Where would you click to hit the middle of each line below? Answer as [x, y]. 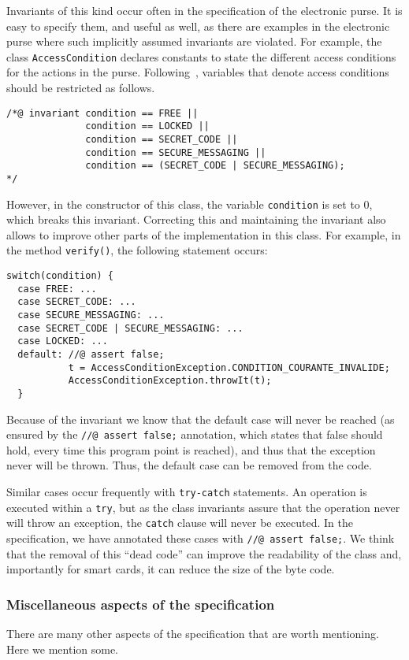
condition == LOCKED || [147, 126]
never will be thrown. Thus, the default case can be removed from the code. [189, 465]
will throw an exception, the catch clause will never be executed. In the [180, 523]
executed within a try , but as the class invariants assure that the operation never [203, 507]
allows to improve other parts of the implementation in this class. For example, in [204, 234]
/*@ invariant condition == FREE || [102, 113]
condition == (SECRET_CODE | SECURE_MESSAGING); [215, 166]
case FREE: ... [57, 289]
